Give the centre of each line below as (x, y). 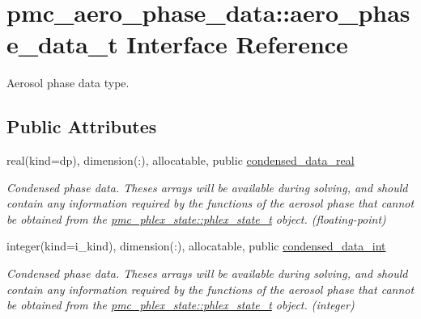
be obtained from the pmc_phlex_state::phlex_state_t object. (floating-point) (196, 218)
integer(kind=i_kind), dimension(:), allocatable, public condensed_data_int (196, 246)
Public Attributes (82, 126)
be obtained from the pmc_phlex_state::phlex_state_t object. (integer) (181, 305)
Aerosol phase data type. (68, 83)
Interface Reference (237, 44)
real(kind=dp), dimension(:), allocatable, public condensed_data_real (181, 160)
